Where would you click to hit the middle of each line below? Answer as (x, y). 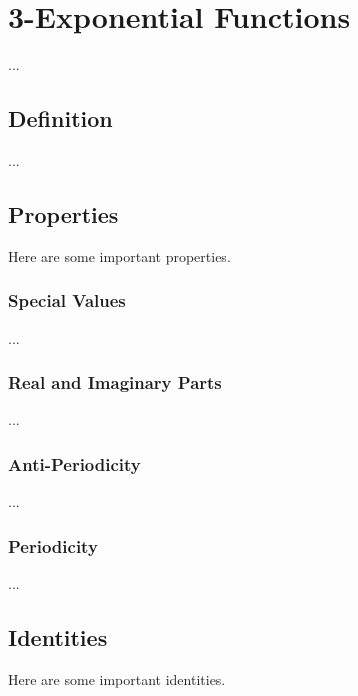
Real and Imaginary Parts (115, 382)
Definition (60, 118)
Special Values (67, 300)
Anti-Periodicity (74, 463)
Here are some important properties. (119, 255)
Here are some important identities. (117, 678)
